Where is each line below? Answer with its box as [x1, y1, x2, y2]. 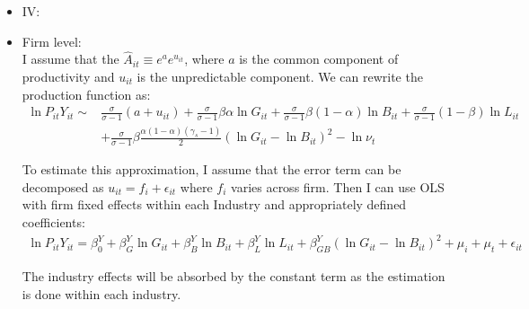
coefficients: [22, 213, 85, 231]
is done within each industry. [22, 284, 181, 303]
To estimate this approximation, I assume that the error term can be [22, 160, 401, 179]
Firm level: [22, 31, 82, 50]
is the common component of [239, 49, 399, 68]
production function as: [22, 84, 151, 103]
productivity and [22, 67, 115, 85]
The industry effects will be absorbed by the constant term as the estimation [22, 266, 445, 285]
